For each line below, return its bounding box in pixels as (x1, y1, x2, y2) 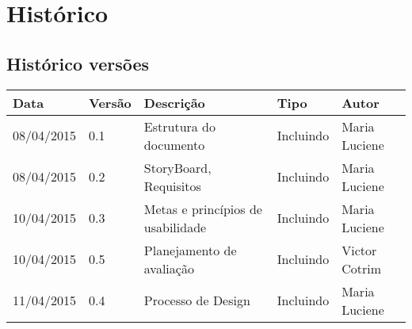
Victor (341, 240, 377, 259)
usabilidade (143, 217, 207, 236)
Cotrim (341, 258, 382, 277)
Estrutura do (143, 117, 216, 136)
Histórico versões (6, 51, 150, 75)
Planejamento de (143, 240, 237, 259)
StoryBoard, (143, 158, 212, 177)
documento (143, 135, 205, 154)
